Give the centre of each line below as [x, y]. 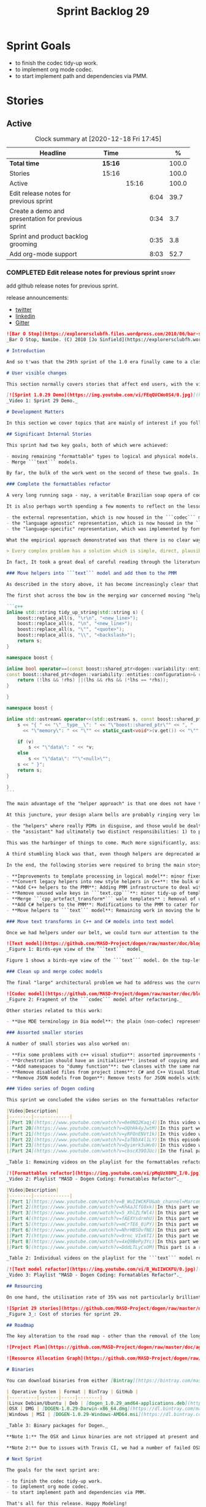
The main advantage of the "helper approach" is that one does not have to [105, 804]
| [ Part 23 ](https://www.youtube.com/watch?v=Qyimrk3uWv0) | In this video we [105, 1145]
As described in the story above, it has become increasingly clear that [103, 584]
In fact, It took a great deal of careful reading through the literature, [105, 562]
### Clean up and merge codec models [55, 972]
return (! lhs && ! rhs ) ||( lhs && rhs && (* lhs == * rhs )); [93, 680]
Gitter [22, 323]
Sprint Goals [39, 46]
